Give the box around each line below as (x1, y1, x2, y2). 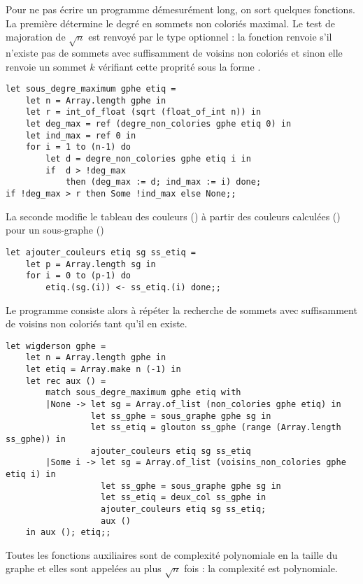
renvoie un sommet (6, 59, 87, 73)
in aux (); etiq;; (25, 527, 111, 538)
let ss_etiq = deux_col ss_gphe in (101, 492, 266, 503)
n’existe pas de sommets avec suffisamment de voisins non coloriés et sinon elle (6, 45, 343, 59)
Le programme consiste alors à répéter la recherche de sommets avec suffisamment (6, 302, 357, 317)
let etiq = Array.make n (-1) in (25, 364, 181, 375)
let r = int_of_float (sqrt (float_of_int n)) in (25, 107, 262, 117)
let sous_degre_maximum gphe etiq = (6, 84, 176, 94)
